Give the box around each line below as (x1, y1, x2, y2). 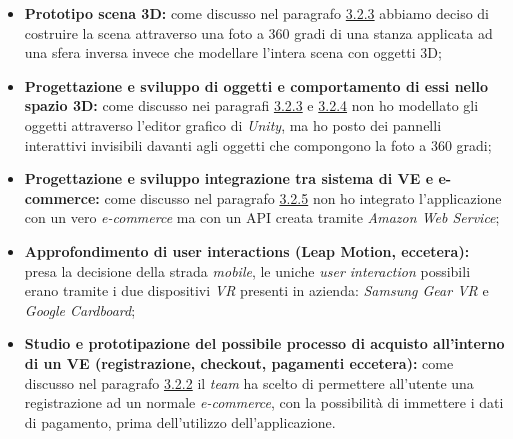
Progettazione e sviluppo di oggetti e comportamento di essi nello (24, 75, 488, 96)
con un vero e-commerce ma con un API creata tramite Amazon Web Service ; (24, 207, 500, 228)
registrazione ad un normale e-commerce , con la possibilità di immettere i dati (24, 392, 504, 413)
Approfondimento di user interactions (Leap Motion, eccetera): (24, 240, 470, 261)
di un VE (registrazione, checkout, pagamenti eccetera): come (24, 352, 454, 373)
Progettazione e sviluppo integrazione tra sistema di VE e (24, 168, 434, 189)
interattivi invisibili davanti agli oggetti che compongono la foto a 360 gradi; (24, 134, 492, 155)
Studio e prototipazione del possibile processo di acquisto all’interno (24, 333, 505, 354)
